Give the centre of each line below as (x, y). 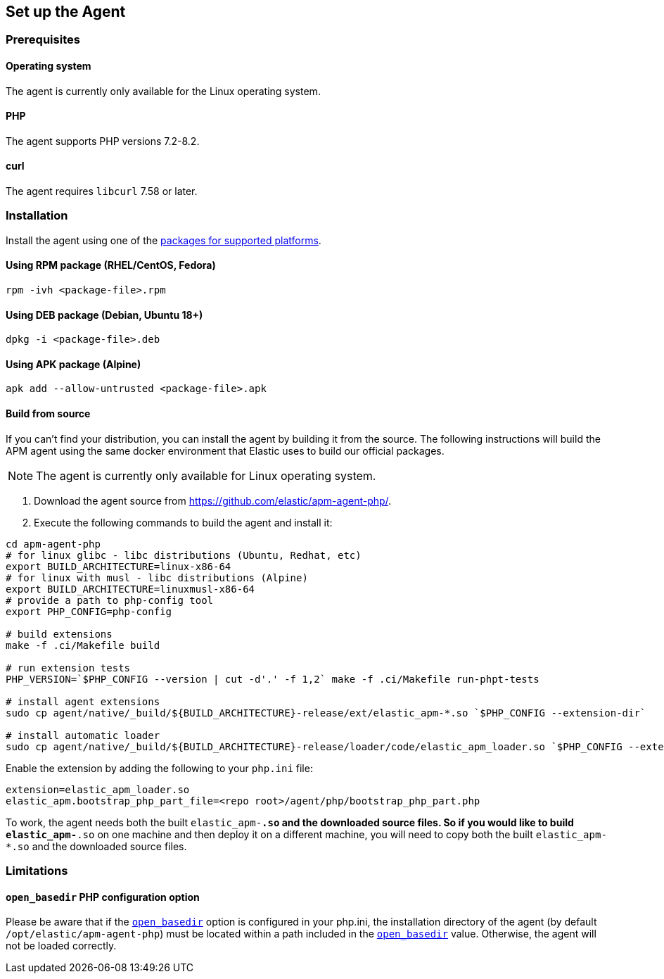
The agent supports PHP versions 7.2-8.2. (103, 141)
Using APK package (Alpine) (74, 364)
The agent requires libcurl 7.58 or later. (102, 191)
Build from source (48, 414)
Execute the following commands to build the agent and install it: (183, 522)
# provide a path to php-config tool (110, 600)
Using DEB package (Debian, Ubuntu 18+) (104, 315)
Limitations (37, 871)
